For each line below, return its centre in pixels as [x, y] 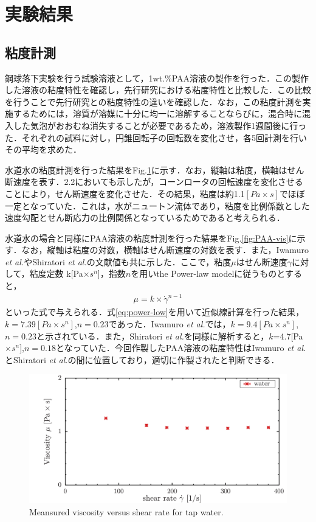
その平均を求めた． [43, 149]
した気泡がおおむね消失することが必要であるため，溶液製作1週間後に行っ [160, 125]
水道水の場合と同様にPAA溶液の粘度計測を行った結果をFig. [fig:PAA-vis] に [151, 238]
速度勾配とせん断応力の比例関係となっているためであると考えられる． [145, 218]
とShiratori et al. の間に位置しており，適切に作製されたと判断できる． [142, 359]
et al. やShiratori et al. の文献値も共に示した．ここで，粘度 [118, 261]
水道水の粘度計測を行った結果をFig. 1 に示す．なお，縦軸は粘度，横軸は [146, 169]
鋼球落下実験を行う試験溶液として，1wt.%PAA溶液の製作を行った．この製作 [157, 78]
